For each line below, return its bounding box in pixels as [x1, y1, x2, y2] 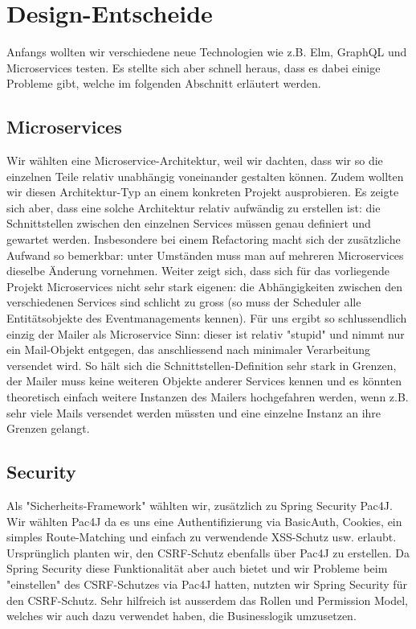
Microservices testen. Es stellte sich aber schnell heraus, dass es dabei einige [6, 59, 381, 76]
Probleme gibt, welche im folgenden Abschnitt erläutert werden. [6, 75, 321, 92]
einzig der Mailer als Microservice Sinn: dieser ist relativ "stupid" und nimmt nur [6, 325, 405, 342]
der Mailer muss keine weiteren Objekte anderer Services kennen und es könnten [6, 372, 402, 389]
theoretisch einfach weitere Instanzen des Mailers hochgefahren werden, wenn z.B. [6, 388, 409, 405]
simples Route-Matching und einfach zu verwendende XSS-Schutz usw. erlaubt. [6, 528, 397, 545]
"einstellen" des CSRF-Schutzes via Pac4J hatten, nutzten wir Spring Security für [6, 575, 407, 592]
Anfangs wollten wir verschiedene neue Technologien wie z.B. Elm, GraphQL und [6, 43, 407, 60]
